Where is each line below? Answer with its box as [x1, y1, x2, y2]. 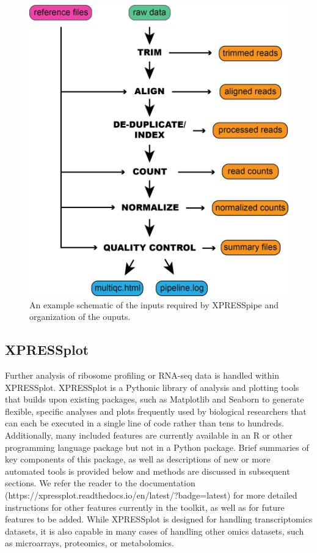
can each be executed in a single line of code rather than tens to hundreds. [5, 417, 284, 429]
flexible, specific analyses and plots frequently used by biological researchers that [5, 404, 307, 417]
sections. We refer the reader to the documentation [5, 477, 195, 489]
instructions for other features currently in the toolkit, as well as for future [5, 500, 285, 513]
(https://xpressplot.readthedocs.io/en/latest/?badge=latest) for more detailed [5, 488, 297, 501]
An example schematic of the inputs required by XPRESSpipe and [29, 298, 279, 311]
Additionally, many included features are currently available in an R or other [5, 429, 293, 442]
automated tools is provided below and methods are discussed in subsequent [5, 464, 290, 477]
